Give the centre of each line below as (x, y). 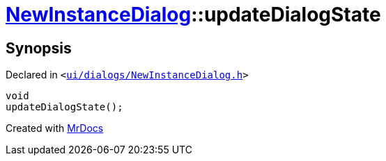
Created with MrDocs (55, 128)
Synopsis (39, 48)
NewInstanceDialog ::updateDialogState (193, 15)
